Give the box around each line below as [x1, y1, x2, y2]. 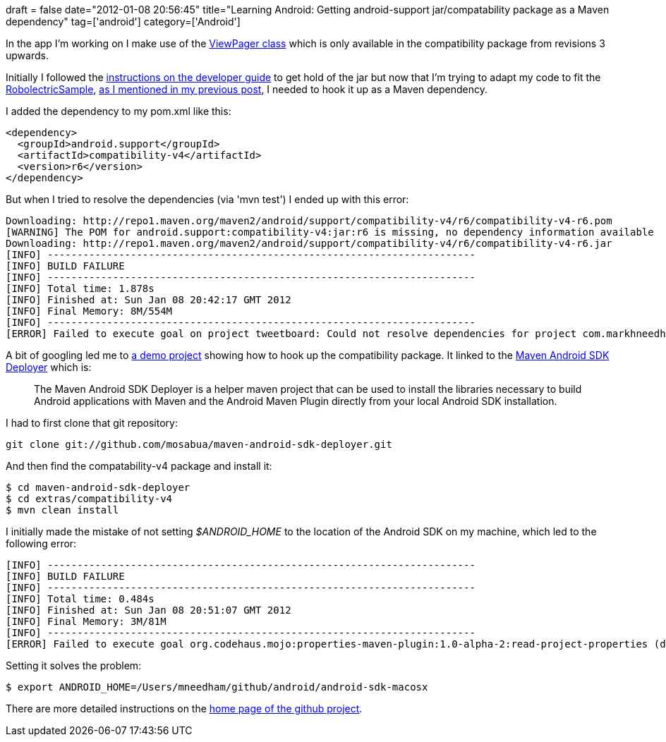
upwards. [6, 49, 49, 61]
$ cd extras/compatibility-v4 [6, 493, 173, 504]
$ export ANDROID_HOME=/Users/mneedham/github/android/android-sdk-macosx [6, 681, 428, 693]
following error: [6, 537, 77, 549]
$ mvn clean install [6, 504, 119, 516]
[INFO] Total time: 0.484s [6, 593, 155, 604]
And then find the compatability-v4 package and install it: [6, 460, 272, 472]
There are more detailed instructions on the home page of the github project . [6, 703, 363, 714]
